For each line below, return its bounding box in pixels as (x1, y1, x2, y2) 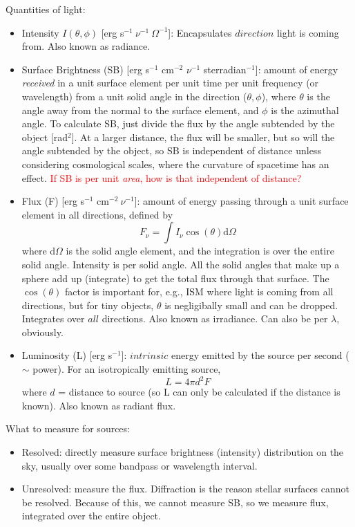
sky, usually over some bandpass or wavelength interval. (21, 458, 258, 472)
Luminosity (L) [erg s (21, 348, 113, 362)
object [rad (21, 129, 68, 144)
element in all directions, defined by (21, 207, 173, 221)
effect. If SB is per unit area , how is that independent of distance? (21, 170, 302, 185)
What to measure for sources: (6, 421, 130, 436)
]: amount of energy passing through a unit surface (134, 194, 349, 208)
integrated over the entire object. (21, 508, 161, 523)
